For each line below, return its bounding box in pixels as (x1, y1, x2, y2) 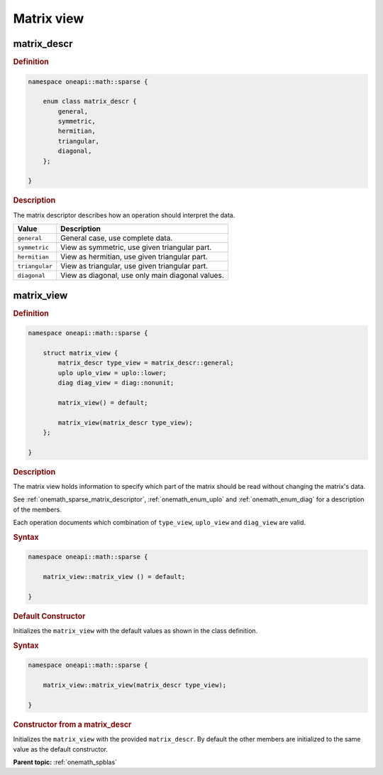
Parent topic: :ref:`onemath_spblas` (13, 758, 117, 766)
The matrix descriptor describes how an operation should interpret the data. (13, 210, 235, 220)
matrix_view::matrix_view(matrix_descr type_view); (43, 681, 227, 689)
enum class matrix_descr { (43, 97, 138, 106)
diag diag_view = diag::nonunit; (57, 379, 174, 387)
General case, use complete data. (60, 233, 173, 243)
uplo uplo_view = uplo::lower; (57, 369, 167, 376)
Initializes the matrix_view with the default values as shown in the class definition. (13, 627, 258, 635)
